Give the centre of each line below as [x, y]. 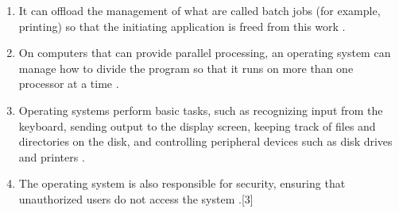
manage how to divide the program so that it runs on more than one [186, 68]
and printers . [52, 156]
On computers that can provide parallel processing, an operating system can [205, 53]
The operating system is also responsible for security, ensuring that [182, 183]
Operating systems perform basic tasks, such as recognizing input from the [201, 110]
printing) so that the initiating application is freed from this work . [182, 26]
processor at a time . [69, 84]
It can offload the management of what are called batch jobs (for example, [199, 10]
